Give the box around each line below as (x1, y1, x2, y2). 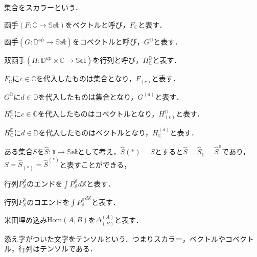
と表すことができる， (59, 159, 131, 170)
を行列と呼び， (92, 55, 143, 65)
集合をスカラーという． (4, 2, 82, 12)
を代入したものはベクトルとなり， (38, 127, 152, 137)
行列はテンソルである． (18, 243, 97, 254)
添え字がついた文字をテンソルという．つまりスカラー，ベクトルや (4, 233, 225, 244)
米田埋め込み (4, 214, 47, 225)
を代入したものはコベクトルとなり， (37, 108, 159, 119)
